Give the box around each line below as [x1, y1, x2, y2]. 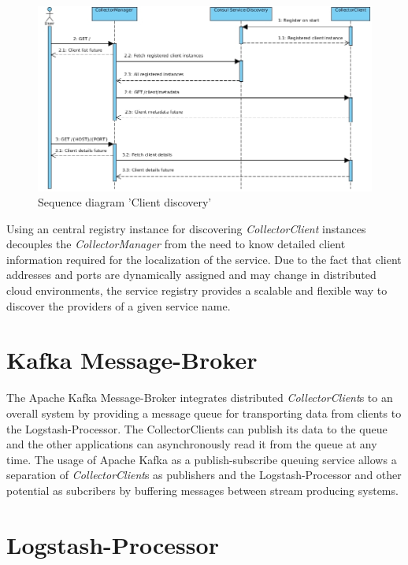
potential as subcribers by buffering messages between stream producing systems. [6, 481, 399, 498]
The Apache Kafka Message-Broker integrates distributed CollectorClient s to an [6, 389, 393, 406]
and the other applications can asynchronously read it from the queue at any [6, 436, 377, 452]
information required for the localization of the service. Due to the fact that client [6, 251, 402, 267]
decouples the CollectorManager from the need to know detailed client [6, 236, 346, 252]
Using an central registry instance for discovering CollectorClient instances [6, 220, 366, 236]
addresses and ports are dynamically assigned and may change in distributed [6, 266, 376, 283]
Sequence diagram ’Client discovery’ [38, 194, 212, 210]
